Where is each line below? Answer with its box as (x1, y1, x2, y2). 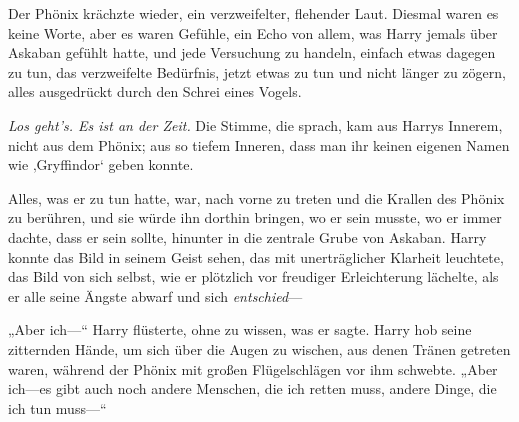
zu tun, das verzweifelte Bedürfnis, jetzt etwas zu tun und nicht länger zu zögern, (8, 61, 506, 82)
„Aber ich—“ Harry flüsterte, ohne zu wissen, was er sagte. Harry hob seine (8, 319, 472, 340)
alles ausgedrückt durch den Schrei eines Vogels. (8, 81, 302, 102)
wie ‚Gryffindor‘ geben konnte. (8, 154, 194, 175)
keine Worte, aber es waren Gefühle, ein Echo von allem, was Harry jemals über (8, 22, 498, 43)
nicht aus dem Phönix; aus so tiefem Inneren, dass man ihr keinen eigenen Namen (8, 134, 510, 155)
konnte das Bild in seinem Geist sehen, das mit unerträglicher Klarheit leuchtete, (8, 246, 504, 267)
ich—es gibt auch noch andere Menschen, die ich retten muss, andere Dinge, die (8, 378, 497, 399)
